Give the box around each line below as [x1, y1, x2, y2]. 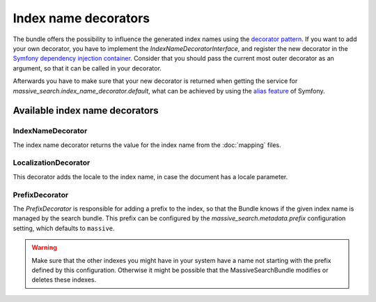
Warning [31, 243, 57, 252]
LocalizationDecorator [13, 158, 91, 167]
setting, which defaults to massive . [13, 224, 115, 232]
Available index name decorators [13, 105, 159, 116]
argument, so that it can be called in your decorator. [13, 63, 162, 73]
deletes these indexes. [31, 275, 97, 284]
